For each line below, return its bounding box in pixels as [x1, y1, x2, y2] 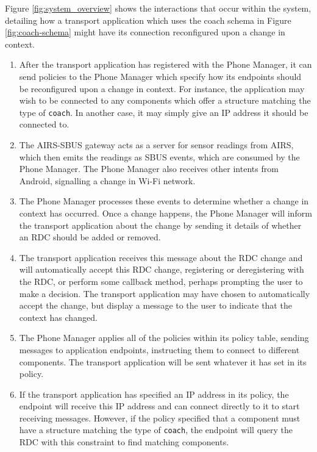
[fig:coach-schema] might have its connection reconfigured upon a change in [5, 26, 285, 38]
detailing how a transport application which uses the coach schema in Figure [5, 13, 291, 26]
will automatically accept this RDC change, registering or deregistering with [19, 263, 304, 276]
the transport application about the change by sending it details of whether [19, 218, 302, 231]
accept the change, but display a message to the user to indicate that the [19, 299, 292, 312]
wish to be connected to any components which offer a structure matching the [19, 94, 311, 107]
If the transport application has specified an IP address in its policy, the [19, 387, 289, 400]
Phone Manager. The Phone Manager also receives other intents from [19, 162, 279, 175]
